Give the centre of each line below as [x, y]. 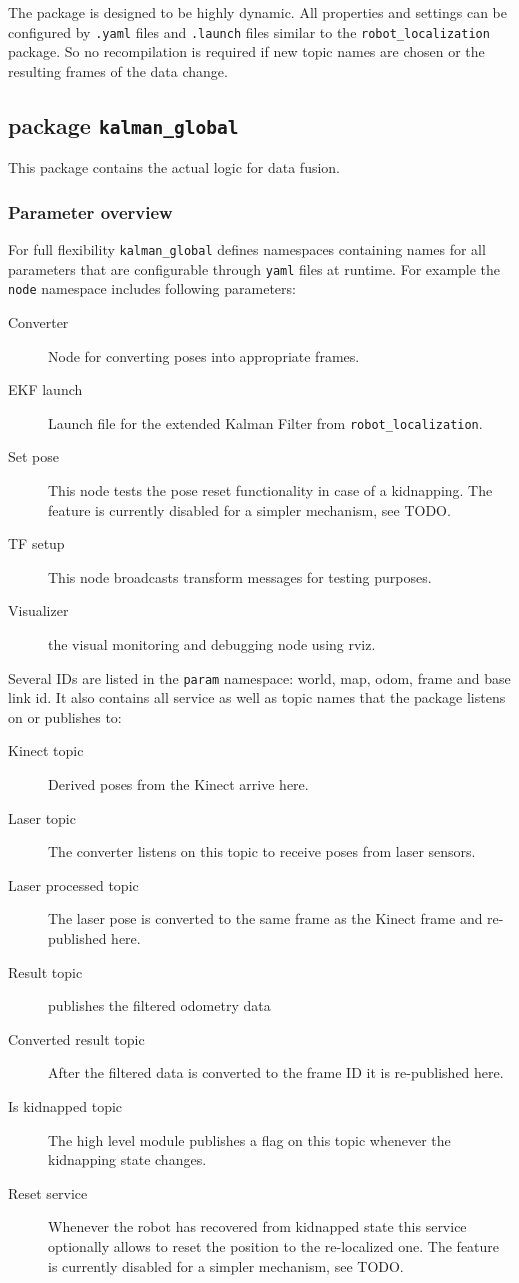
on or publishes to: [65, 716]
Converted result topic [76, 1038]
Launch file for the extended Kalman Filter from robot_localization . [265, 422]
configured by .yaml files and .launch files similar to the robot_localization [249, 31]
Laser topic [42, 817]
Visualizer [38, 610]
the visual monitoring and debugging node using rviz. [212, 644]
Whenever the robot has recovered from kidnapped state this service [257, 1226]
